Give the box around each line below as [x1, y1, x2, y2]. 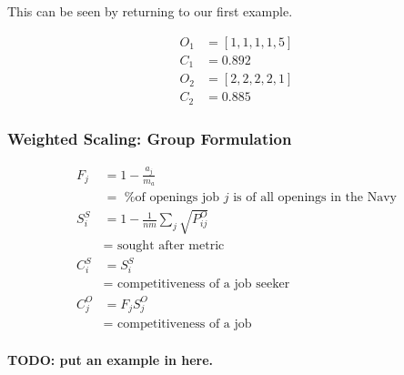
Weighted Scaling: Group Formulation [7, 127, 292, 149]
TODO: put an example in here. [7, 350, 214, 370]
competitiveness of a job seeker [117, 277, 290, 290]
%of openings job [124, 191, 220, 205]
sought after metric [117, 238, 225, 252]
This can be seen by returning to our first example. [7, 2, 293, 20]
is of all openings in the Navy [233, 191, 397, 205]
